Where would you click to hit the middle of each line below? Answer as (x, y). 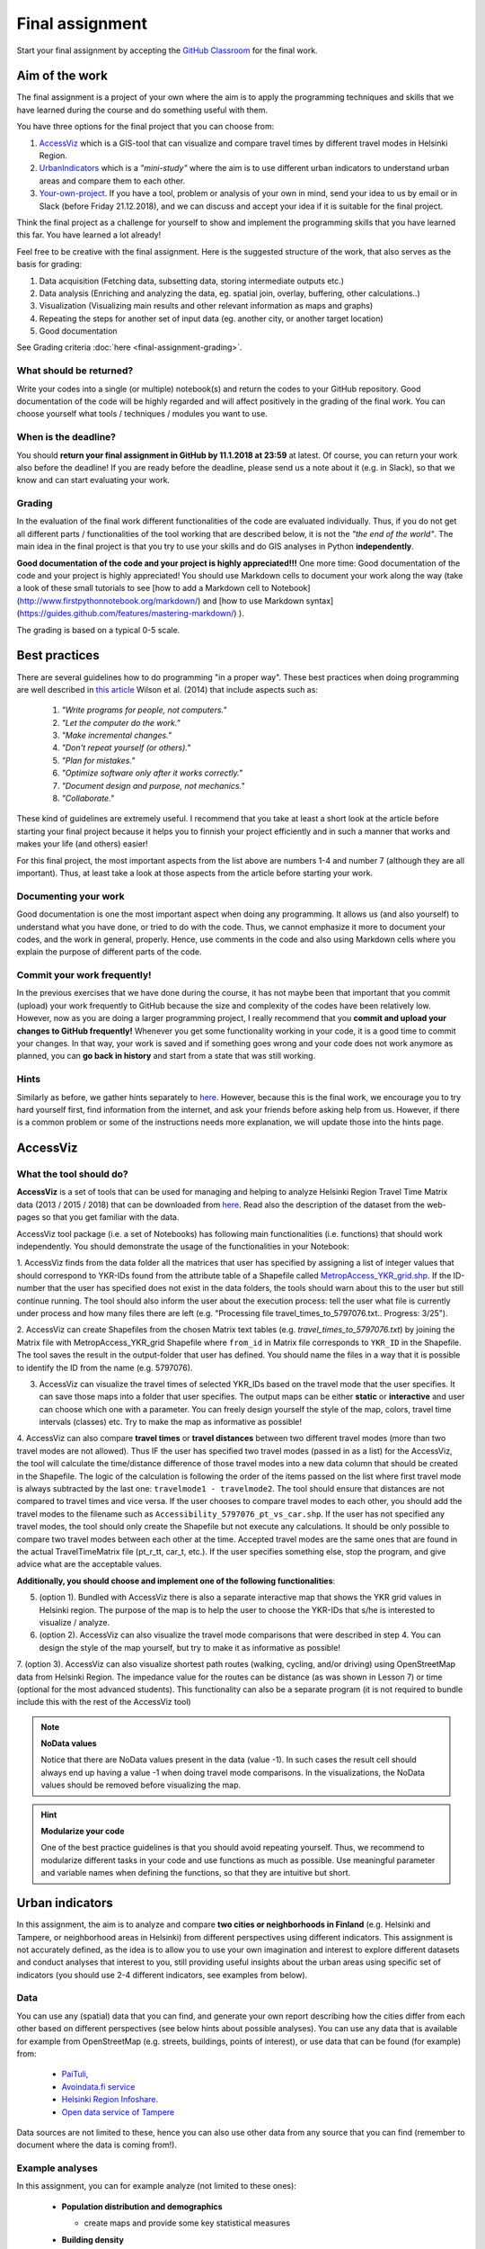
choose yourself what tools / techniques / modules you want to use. (142, 414)
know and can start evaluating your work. (93, 480)
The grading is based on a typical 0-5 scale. (98, 630)
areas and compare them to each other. (112, 181)
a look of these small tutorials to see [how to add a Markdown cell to (143, 588)
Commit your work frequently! (84, 975)
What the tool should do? (73, 1174)
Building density (93, 2239)
